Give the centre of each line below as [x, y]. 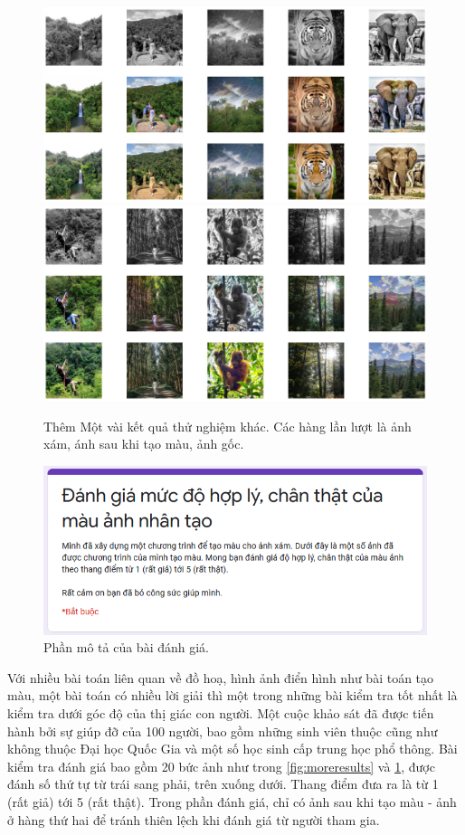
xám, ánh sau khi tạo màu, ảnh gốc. [144, 444]
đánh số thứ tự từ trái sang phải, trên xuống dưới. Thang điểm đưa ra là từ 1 [223, 784]
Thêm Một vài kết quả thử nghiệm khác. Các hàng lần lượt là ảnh [228, 426]
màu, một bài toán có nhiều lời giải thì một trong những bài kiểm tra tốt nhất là [232, 695]
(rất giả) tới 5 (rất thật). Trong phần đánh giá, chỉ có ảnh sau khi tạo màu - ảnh [232, 802]
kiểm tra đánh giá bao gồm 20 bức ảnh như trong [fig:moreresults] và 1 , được [221, 766]
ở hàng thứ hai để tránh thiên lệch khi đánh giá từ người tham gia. [194, 819]
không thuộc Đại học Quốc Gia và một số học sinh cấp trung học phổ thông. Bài [232, 749]
